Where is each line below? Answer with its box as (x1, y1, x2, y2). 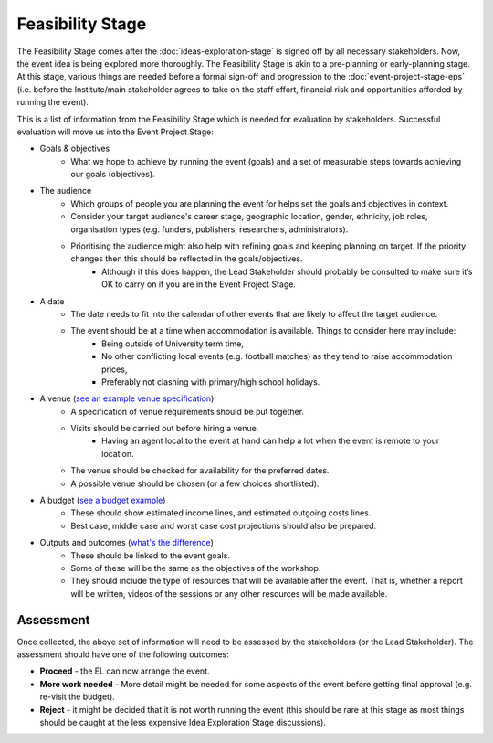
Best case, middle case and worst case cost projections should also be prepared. (70, 520, 377, 531)
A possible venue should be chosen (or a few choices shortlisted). (70, 478, 320, 489)
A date (39, 295, 65, 306)
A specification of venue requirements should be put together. (70, 406, 305, 417)
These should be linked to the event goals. (70, 549, 230, 561)
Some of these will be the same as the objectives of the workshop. (70, 563, 321, 573)
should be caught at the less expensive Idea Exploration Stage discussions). (39, 717, 326, 728)
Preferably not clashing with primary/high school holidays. (101, 376, 320, 387)
